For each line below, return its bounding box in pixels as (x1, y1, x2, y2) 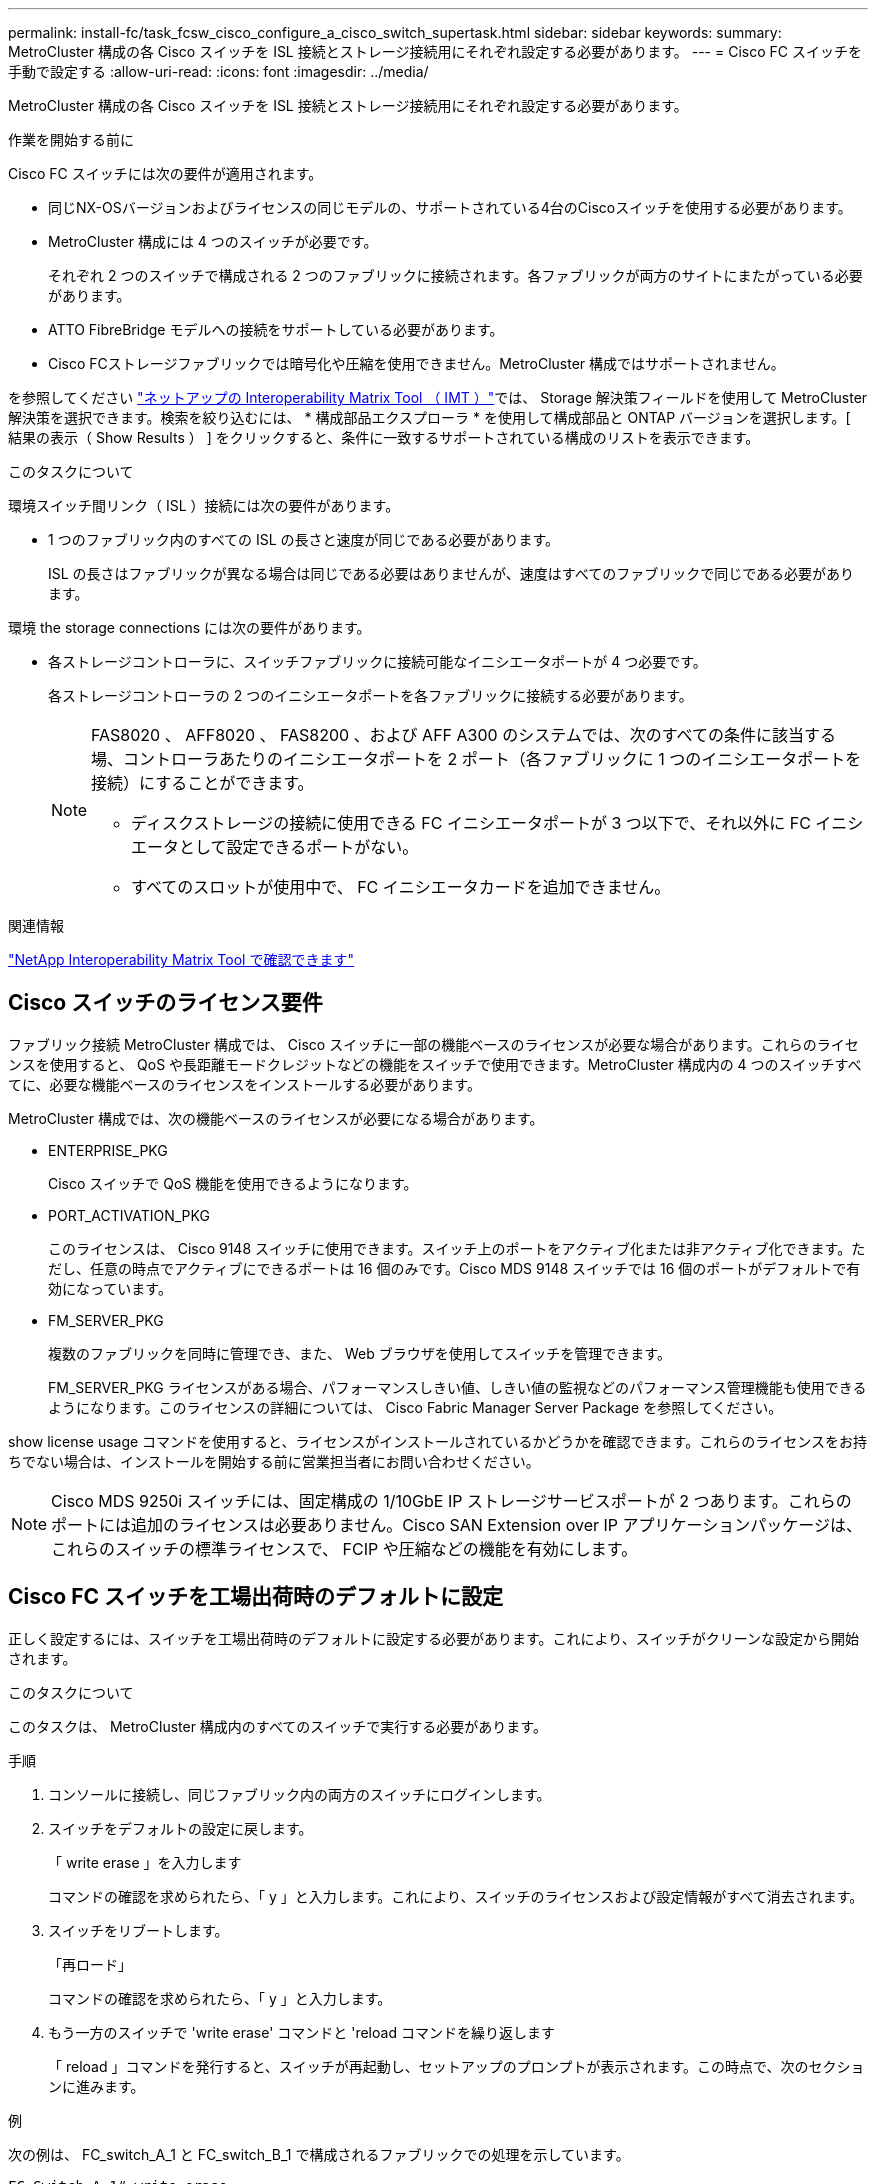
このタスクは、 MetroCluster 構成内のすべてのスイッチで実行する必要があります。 (8, 1717, 547, 1735)
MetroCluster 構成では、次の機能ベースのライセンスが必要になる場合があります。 (8, 1109, 544, 1127)
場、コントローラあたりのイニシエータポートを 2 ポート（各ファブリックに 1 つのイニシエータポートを (91, 749, 862, 769)
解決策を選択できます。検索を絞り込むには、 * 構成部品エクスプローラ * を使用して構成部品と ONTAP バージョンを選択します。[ (8, 409, 851, 426)
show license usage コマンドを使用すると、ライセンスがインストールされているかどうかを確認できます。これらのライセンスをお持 (8, 1432, 867, 1450)
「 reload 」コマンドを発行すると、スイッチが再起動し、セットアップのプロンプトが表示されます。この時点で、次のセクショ (48, 2057, 865, 2075)
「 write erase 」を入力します (48, 1853, 242, 1871)
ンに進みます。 (48, 2077, 145, 2095)
